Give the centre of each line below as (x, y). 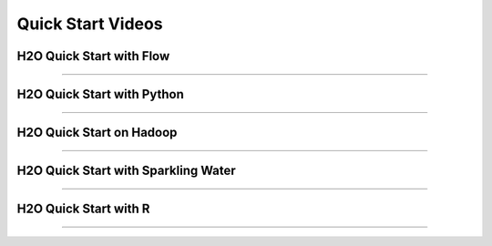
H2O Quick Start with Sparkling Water (126, 171)
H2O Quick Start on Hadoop (97, 133)
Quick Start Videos (90, 24)
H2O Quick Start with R (83, 209)
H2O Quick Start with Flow (93, 56)
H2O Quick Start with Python (100, 94)
